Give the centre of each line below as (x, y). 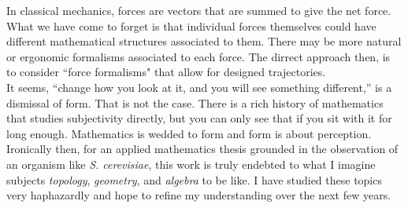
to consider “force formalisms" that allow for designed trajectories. (166, 72)
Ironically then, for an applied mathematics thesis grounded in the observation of (202, 149)
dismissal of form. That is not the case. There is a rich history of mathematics (195, 102)
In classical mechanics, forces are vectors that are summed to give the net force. (199, 10)
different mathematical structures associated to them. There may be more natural (204, 41)
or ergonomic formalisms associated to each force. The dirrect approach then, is (198, 56)
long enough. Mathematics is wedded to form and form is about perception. (189, 133)
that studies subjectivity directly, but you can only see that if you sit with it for (199, 118)
